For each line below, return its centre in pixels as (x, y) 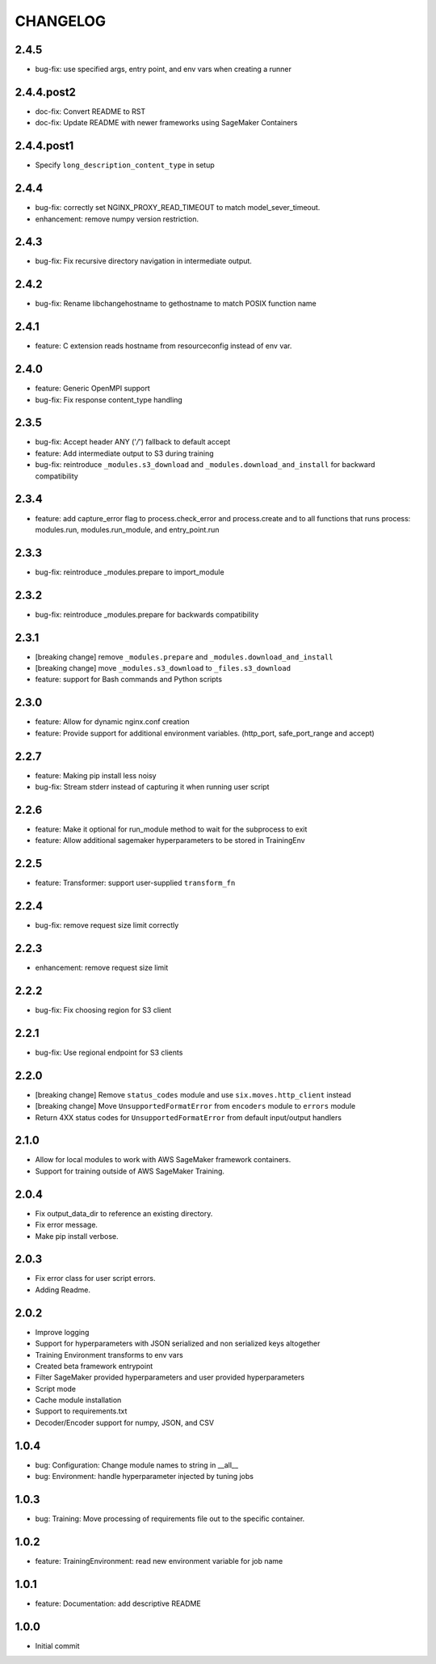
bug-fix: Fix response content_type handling (109, 399)
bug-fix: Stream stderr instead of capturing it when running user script (152, 787)
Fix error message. (67, 1225)
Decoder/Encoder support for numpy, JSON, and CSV (124, 1422)
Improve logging (62, 1332)
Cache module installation (78, 1400)
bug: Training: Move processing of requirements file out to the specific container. (170, 1519)
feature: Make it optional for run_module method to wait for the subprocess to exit (171, 829)
